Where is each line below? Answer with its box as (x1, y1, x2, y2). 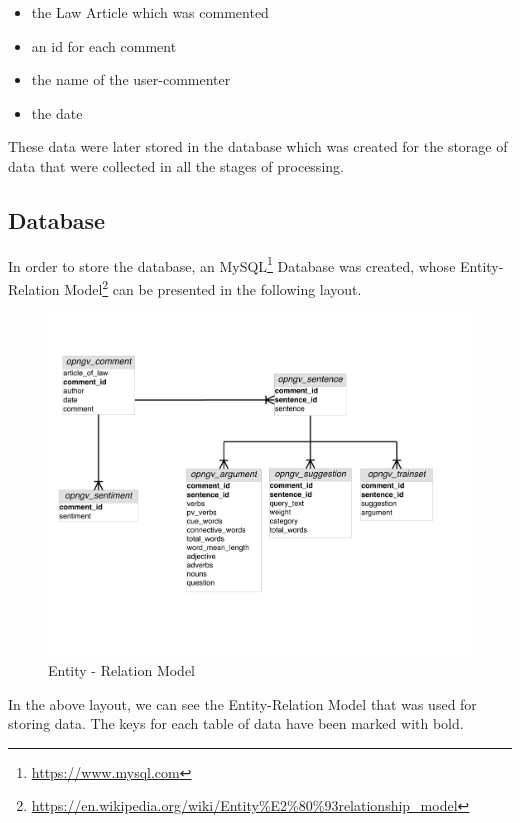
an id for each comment (31, 35, 177, 56)
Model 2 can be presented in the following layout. (64, 276, 362, 299)
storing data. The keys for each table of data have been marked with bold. (8, 713, 464, 734)
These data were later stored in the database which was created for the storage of (8, 136, 508, 157)
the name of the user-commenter (31, 69, 231, 90)
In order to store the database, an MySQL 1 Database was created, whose (8, 252, 456, 276)
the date (31, 102, 83, 123)
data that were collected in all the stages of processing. (8, 155, 344, 176)
